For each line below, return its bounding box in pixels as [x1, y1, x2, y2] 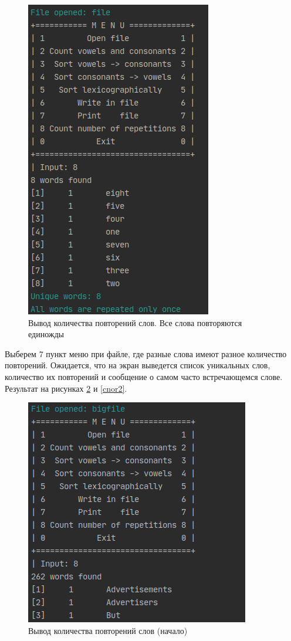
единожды [28, 328, 64, 340]
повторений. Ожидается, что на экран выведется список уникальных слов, [5, 359, 270, 371]
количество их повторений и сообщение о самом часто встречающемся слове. [5, 370, 283, 382]
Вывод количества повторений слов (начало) [28, 624, 188, 636]
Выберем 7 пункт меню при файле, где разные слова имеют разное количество [5, 347, 287, 359]
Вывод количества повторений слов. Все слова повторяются [28, 316, 242, 328]
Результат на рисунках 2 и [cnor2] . [5, 382, 127, 394]
